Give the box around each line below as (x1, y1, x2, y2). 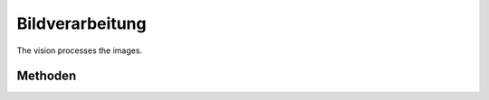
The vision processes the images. (16, 45, 143, 56)
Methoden (16, 68, 77, 84)
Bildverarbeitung (16, 14, 147, 33)
